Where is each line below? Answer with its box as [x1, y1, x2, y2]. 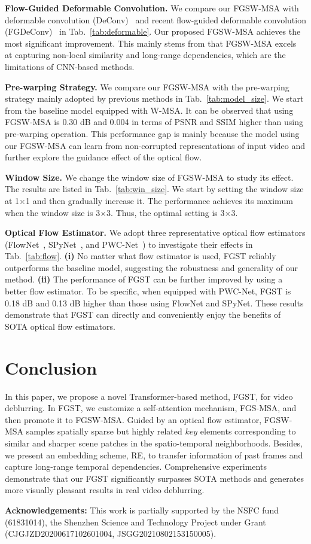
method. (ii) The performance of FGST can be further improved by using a [5, 273, 283, 285]
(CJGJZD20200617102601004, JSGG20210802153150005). [5, 527, 217, 540]
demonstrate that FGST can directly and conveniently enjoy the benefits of [5, 308, 281, 321]
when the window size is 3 [5, 206, 100, 218]
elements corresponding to [200, 425, 296, 437]
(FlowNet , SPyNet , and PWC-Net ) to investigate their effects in [5, 238, 253, 250]
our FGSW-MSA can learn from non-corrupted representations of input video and [5, 139, 306, 151]
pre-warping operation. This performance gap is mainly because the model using [5, 127, 300, 139]
